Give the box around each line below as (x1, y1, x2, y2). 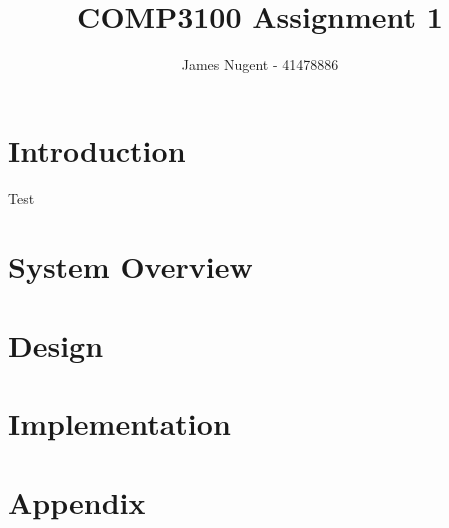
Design (8, 324, 104, 365)
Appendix (8, 481, 146, 522)
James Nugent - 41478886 (181, 54, 339, 75)
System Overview (8, 246, 253, 287)
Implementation (8, 403, 231, 444)
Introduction (8, 129, 186, 170)
